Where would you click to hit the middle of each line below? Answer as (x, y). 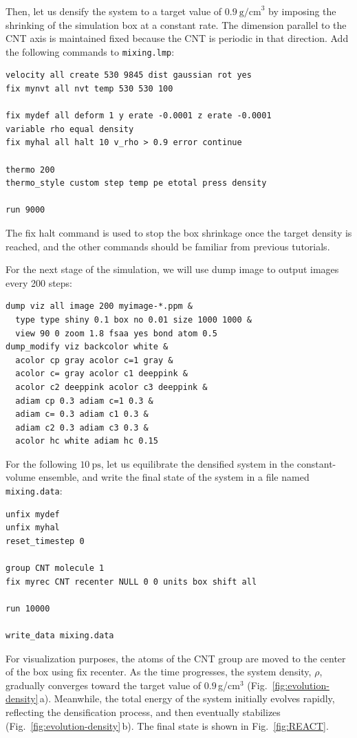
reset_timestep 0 (45, 541)
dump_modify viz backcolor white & (87, 347)
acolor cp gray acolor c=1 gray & (94, 360)
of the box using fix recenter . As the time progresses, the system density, (159, 672)
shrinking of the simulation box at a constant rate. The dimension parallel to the (176, 24)
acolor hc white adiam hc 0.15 (87, 441)
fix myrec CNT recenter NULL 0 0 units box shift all (131, 582)
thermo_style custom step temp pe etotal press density (136, 183)
